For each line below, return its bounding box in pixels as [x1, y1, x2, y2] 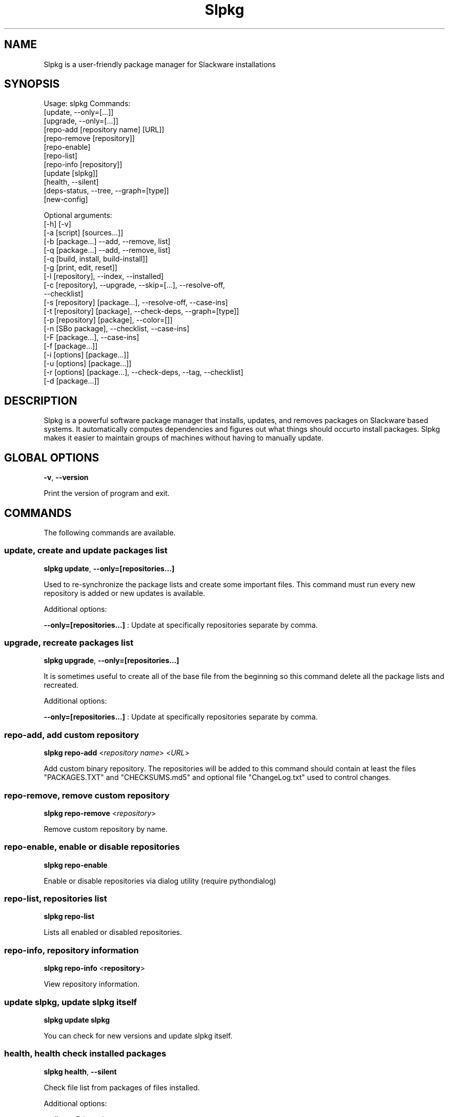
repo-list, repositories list [4, 893, 107, 904]
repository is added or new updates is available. [44, 588, 206, 597]
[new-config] [44, 195, 88, 204]
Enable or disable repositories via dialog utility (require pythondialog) [44, 876, 276, 885]
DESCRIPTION [4, 394, 77, 407]
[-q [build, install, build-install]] [44, 254, 148, 264]
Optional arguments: [44, 211, 112, 220]
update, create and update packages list [4, 545, 168, 556]
